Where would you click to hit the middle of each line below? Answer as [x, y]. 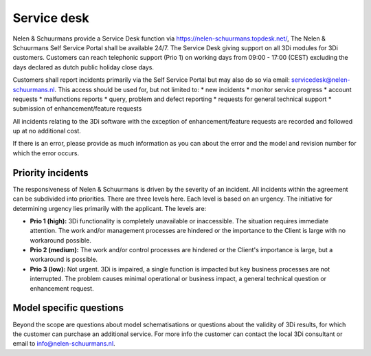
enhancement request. [62, 288]
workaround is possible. [64, 259]
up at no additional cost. [47, 131]
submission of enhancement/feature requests [77, 109]
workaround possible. [61, 240]
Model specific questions [68, 308]
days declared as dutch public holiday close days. [83, 67]
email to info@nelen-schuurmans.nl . [64, 344]
